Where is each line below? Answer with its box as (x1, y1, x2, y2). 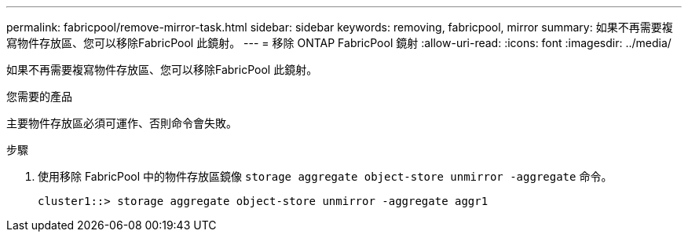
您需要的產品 (6, 90, 72, 103)
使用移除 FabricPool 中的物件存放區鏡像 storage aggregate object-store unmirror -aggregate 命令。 (38, 170, 613, 183)
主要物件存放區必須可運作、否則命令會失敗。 (6, 116, 237, 130)
